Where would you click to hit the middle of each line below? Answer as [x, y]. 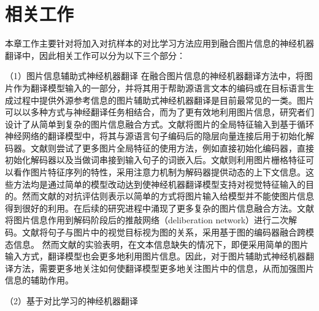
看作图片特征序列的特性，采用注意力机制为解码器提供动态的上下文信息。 [159, 172]
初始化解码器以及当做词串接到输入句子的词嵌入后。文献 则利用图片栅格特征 [155, 160]
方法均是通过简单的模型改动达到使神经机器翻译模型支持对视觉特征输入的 [159, 184]
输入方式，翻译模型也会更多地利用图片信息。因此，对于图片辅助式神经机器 [155, 256]
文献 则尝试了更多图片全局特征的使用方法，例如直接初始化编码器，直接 [172, 148]
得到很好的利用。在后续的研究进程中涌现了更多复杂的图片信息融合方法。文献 [159, 208]
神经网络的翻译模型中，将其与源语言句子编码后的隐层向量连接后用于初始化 [155, 136]
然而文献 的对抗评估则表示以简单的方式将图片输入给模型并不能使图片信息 [168, 196]
